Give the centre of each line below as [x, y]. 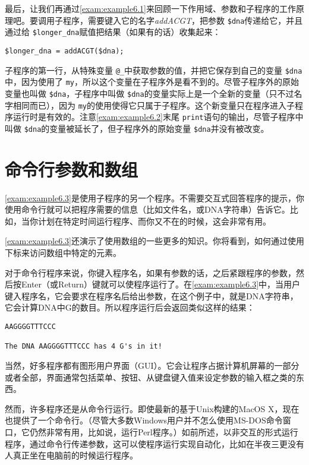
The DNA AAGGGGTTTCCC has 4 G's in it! [83, 347]
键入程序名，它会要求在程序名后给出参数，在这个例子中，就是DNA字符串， [152, 295]
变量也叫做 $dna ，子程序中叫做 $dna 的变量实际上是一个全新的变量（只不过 [149, 93]
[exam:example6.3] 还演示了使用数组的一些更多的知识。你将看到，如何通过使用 [154, 241]
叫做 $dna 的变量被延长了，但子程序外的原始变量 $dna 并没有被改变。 [137, 128]
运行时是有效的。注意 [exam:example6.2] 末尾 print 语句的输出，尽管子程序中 [158, 117]
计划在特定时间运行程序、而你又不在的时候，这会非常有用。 [154, 221]
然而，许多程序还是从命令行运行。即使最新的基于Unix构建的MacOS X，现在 [152, 408]
